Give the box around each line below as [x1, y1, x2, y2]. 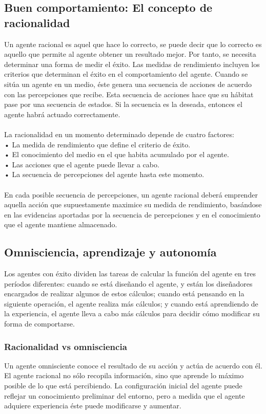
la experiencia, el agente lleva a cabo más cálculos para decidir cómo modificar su [4, 308, 260, 319]
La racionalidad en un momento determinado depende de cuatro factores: [4, 128, 234, 139]
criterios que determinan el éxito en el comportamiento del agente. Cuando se [4, 69, 248, 79]
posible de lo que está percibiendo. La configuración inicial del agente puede [4, 380, 242, 391]
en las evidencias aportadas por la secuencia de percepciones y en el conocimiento [4, 209, 260, 220]
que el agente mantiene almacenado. [4, 219, 117, 230]
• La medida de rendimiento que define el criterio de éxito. [4, 139, 191, 149]
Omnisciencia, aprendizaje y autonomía [4, 244, 217, 260]
